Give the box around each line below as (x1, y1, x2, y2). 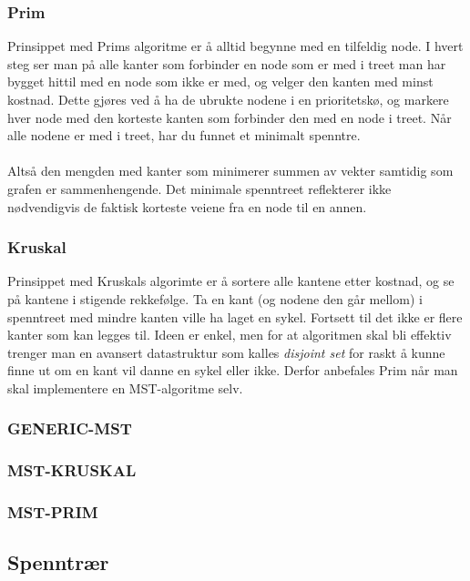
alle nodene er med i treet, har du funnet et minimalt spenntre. (7, 126, 361, 145)
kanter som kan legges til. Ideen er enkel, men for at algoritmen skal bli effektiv (7, 325, 452, 344)
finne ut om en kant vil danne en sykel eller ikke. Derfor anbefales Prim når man (7, 361, 458, 380)
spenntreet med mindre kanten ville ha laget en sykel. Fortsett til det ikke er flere (7, 307, 463, 326)
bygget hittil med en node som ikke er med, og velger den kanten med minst (7, 72, 434, 91)
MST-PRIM (7, 501, 98, 524)
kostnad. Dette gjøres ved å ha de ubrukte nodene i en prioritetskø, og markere (7, 90, 449, 108)
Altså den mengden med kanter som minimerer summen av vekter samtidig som (7, 161, 454, 180)
